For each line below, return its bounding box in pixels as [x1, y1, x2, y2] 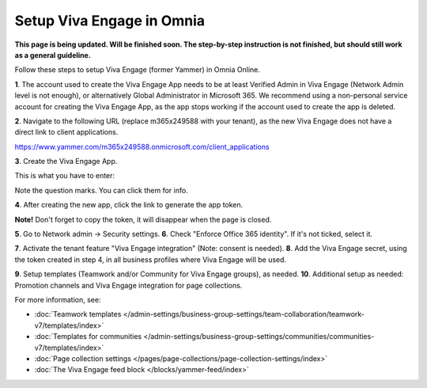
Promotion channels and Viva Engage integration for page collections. [14, 280, 243, 290]
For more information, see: [14, 295, 101, 304]
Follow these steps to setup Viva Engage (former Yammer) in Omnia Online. [14, 65, 261, 74]
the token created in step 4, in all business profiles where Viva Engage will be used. [14, 254, 287, 264]
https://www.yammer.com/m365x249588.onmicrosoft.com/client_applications [14, 142, 270, 151]
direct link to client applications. [14, 127, 119, 137]
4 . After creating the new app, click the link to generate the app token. [14, 200, 244, 210]
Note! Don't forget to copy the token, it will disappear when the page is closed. [14, 215, 272, 224]
